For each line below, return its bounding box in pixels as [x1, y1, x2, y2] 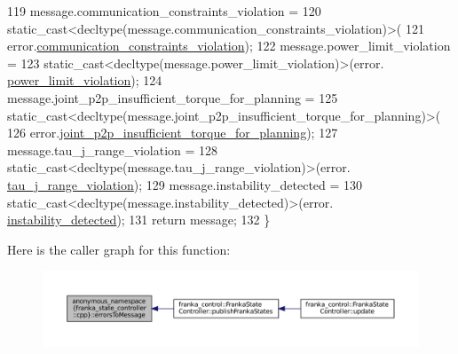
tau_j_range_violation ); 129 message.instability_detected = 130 [7, 175, 363, 193]
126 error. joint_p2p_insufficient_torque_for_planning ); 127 [7, 123, 338, 142]
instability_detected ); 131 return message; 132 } [7, 210, 271, 229]
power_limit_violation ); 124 [7, 71, 162, 90]
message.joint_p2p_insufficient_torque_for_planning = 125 [7, 88, 338, 106]
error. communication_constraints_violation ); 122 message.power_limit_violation [7, 36, 451, 55]
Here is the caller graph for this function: [7, 240, 231, 258]
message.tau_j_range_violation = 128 [7, 140, 218, 159]
